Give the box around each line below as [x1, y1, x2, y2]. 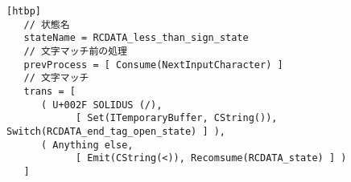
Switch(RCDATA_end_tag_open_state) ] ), [6, 125, 226, 137]
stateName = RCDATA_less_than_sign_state [23, 32, 249, 44]
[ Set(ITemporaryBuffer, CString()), [75, 112, 278, 124]
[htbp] [6, 6, 41, 17]
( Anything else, [40, 139, 134, 151]
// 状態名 [23, 18, 70, 30]
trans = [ [23, 85, 76, 97]
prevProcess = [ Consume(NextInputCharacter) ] [23, 59, 283, 71]
